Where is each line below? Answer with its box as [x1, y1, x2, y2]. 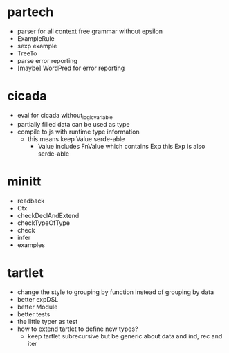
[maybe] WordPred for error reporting [17, 64, 125, 72]
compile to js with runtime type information [17, 127, 140, 136]
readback [17, 197, 45, 205]
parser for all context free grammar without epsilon [17, 27, 163, 35]
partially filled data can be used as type [17, 120, 130, 128]
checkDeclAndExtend [17, 211, 80, 219]
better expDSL [17, 295, 59, 303]
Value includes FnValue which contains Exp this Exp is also [37, 142, 205, 150]
